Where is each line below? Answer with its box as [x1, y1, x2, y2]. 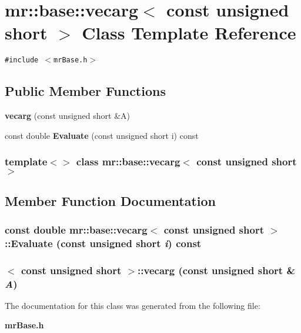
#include [5, 56, 39, 65]
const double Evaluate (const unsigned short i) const [5, 129, 199, 141]
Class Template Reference [82, 21, 296, 45]
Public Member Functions [5, 82, 166, 100]
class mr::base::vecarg [76, 154, 180, 169]
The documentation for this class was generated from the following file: [5, 299, 260, 311]
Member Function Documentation [5, 191, 216, 209]
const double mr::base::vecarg [5, 222, 148, 237]
